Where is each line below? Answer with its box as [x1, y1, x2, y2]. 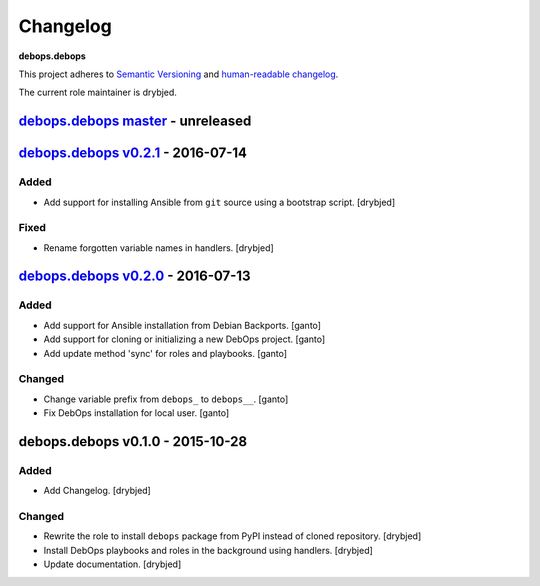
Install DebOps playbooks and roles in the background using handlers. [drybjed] [43, 544, 374, 556]
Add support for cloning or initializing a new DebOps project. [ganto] [43, 333, 326, 345]
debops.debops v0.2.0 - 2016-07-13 [18, 268, 251, 285]
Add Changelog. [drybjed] [43, 485, 152, 497]
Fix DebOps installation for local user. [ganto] [43, 407, 230, 419]
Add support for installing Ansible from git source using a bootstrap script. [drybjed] [43, 196, 396, 208]
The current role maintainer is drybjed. [18, 86, 177, 99]
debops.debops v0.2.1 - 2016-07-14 [18, 145, 247, 162]
